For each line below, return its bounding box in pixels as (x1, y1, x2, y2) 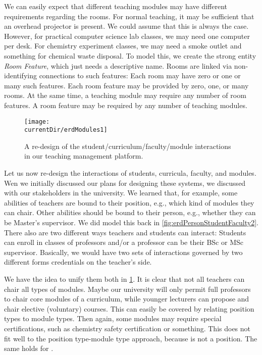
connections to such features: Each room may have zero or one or (39, 70, 241, 81)
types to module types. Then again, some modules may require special (4, 313, 222, 324)
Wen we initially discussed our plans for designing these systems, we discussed (4, 177, 246, 188)
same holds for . (4, 343, 54, 353)
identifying (4, 70, 37, 81)
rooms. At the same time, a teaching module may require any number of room (4, 90, 246, 100)
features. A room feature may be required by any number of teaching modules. (4, 99, 247, 110)
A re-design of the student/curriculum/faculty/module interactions (24, 140, 231, 151)
